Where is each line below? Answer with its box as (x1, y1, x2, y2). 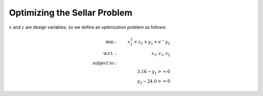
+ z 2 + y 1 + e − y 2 (133, 38, 170, 46)
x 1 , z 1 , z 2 (151, 51, 170, 58)
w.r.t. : (103, 51, 117, 56)
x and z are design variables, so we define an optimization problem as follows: (9, 24, 167, 30)
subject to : (93, 61, 117, 66)
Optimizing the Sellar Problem (9, 7, 132, 18)
